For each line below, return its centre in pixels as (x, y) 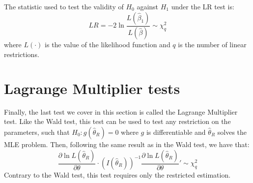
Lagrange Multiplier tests (92, 88)
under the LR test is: (203, 6)
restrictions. (22, 54)
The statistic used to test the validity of (64, 6)
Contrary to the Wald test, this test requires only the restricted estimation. (117, 175)
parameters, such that (37, 132)
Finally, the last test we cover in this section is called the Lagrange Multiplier (121, 111)
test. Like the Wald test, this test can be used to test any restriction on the (117, 121)
